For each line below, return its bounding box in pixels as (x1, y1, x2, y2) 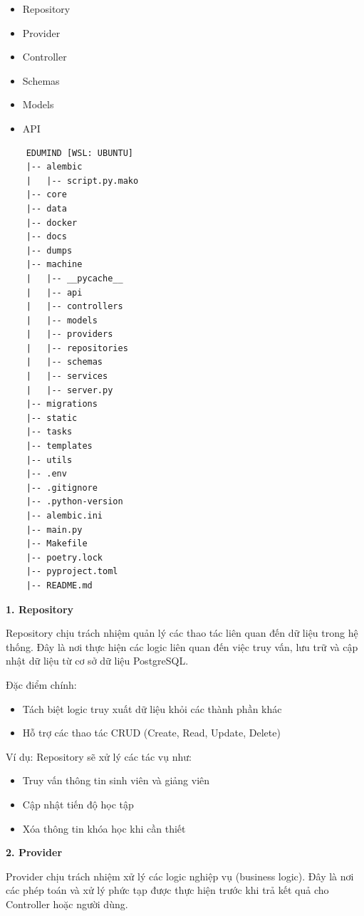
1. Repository (6, 601, 74, 616)
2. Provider (6, 845, 63, 860)
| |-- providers (26, 329, 113, 340)
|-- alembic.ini (26, 511, 103, 521)
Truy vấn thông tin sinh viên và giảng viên (22, 773, 210, 788)
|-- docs (26, 231, 67, 242)
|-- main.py (26, 524, 83, 535)
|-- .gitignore (26, 482, 98, 493)
